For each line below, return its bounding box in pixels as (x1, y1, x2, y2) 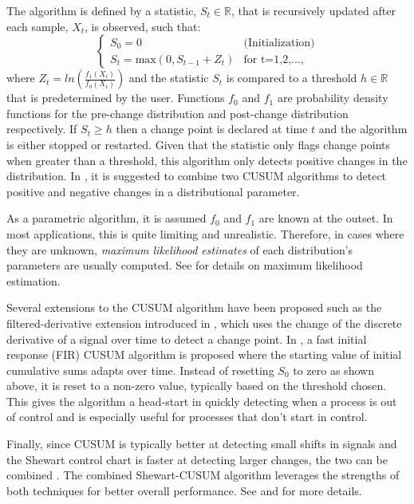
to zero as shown (293, 361, 374, 378)
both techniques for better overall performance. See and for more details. (6, 482, 362, 498)
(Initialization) (243, 37, 315, 49)
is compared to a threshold (226, 69, 357, 86)
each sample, (6, 18, 69, 34)
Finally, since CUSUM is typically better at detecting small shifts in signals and (6, 435, 397, 452)
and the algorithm (318, 120, 408, 137)
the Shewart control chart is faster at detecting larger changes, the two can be (6, 451, 388, 467)
